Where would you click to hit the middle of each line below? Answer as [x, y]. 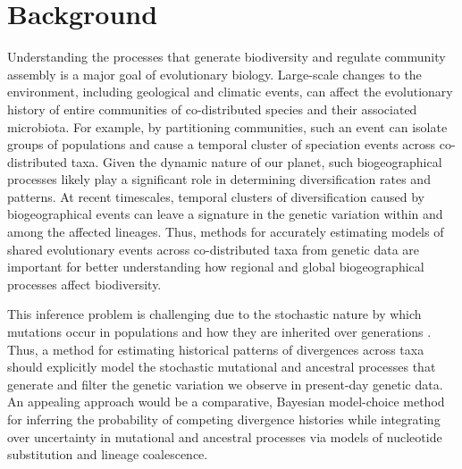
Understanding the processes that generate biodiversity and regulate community [227, 57]
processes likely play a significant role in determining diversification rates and [219, 179]
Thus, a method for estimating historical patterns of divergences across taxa [216, 349]
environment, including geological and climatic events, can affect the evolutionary [230, 92]
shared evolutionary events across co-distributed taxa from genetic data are [214, 249]
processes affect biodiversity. [84, 284]
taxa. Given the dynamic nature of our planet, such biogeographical [256, 161]
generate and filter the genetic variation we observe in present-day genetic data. [225, 384]
